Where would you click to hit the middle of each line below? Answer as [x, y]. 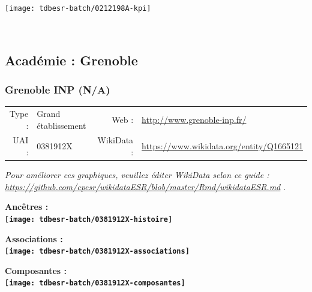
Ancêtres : [27, 207]
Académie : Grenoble [71, 60]
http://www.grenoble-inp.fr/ [194, 119]
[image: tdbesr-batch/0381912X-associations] [97, 252]
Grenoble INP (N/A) [58, 89]
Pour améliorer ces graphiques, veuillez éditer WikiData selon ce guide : [137, 175]
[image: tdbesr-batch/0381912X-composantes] [95, 283]
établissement [61, 125]
